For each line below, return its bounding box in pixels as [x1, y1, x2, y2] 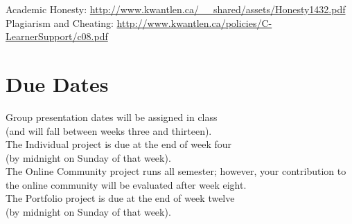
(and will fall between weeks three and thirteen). [6, 123, 212, 138]
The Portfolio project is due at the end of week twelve [6, 191, 235, 205]
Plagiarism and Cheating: [6, 15, 114, 30]
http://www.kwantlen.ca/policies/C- [116, 15, 272, 30]
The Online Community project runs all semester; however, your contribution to [6, 164, 346, 178]
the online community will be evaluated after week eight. [6, 177, 247, 192]
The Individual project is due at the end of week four [6, 137, 232, 151]
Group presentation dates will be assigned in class [6, 109, 218, 124]
